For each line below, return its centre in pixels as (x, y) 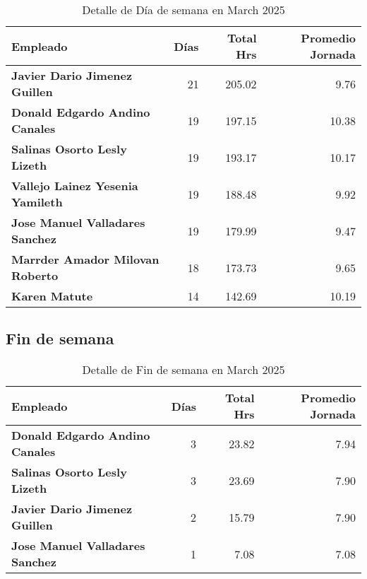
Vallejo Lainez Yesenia (75, 186)
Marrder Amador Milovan (85, 259)
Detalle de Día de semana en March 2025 (183, 10)
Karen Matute (52, 296)
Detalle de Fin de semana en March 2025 (183, 370)
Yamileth (37, 202)
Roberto (35, 275)
